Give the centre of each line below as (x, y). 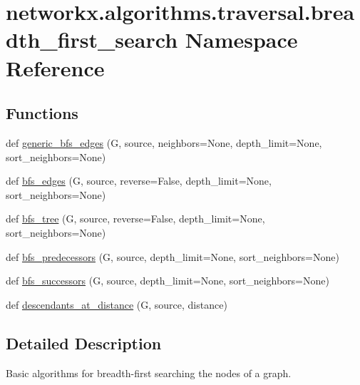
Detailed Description (84, 343)
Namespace (241, 40)
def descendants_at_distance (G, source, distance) (117, 304)
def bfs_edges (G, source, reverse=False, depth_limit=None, (139, 181)
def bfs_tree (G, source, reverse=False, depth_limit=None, (135, 219)
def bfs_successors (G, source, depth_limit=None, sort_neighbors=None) (168, 281)
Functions (42, 113)
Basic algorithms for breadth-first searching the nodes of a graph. (149, 373)
